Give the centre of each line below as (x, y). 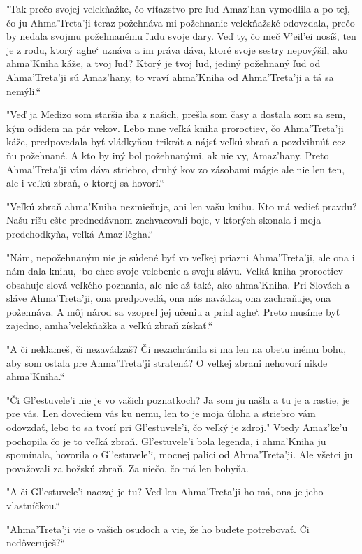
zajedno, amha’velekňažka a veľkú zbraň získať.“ (110, 325)
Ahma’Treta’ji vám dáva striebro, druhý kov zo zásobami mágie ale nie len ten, (176, 169)
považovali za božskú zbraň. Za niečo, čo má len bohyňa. (128, 468)
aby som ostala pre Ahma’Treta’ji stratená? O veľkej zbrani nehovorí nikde (167, 362)
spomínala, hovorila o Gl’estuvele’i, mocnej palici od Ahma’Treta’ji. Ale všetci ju (180, 454)
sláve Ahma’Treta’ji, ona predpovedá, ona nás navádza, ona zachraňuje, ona (169, 298)
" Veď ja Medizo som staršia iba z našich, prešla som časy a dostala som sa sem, (176, 114)
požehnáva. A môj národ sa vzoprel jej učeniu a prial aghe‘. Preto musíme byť (173, 311)
